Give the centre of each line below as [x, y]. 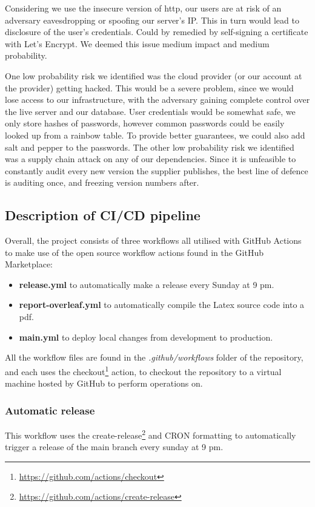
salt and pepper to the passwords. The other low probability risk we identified [150, 147]
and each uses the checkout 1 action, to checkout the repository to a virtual [143, 370]
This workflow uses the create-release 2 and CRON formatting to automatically [151, 434]
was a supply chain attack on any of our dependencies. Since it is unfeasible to [151, 159]
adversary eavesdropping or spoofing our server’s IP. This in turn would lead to [152, 20]
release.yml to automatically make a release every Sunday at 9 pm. [147, 284]
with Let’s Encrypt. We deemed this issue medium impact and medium [137, 43]
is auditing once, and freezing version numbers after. [102, 182]
